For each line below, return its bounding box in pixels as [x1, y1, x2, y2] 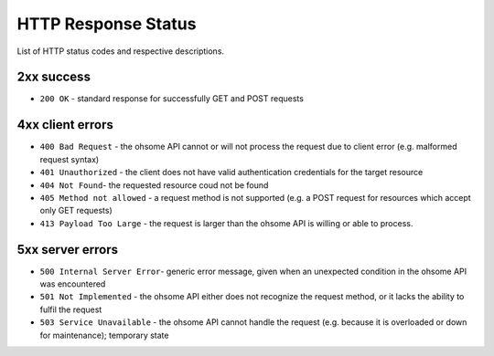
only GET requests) [39, 205, 113, 216]
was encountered [39, 278, 106, 289]
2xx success [16, 69, 91, 85]
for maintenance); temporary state [39, 330, 169, 340]
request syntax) [39, 153, 100, 164]
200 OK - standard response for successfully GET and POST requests [39, 93, 304, 104]
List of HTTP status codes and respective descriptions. [16, 46, 224, 57]
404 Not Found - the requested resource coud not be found [39, 179, 269, 191]
